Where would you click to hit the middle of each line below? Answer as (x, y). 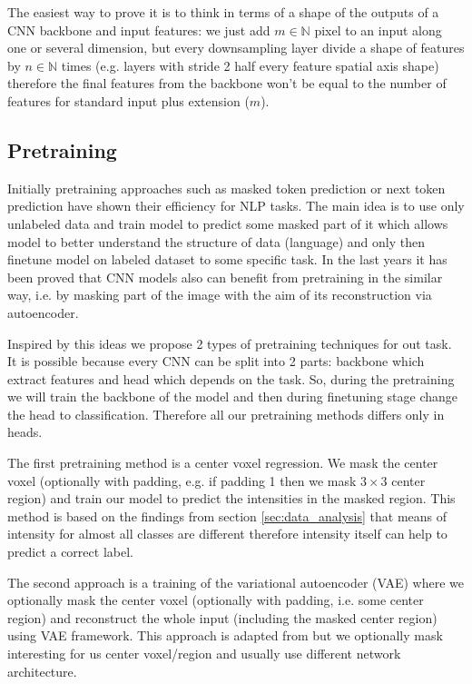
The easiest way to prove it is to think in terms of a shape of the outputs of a (223, 12)
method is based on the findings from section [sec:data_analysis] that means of (227, 515)
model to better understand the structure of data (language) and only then (216, 241)
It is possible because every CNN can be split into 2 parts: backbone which (216, 361)
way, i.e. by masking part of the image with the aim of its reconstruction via (220, 295)
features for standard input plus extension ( (128, 100)
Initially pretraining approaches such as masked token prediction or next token (226, 188)
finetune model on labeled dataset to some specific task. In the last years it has (227, 259)
